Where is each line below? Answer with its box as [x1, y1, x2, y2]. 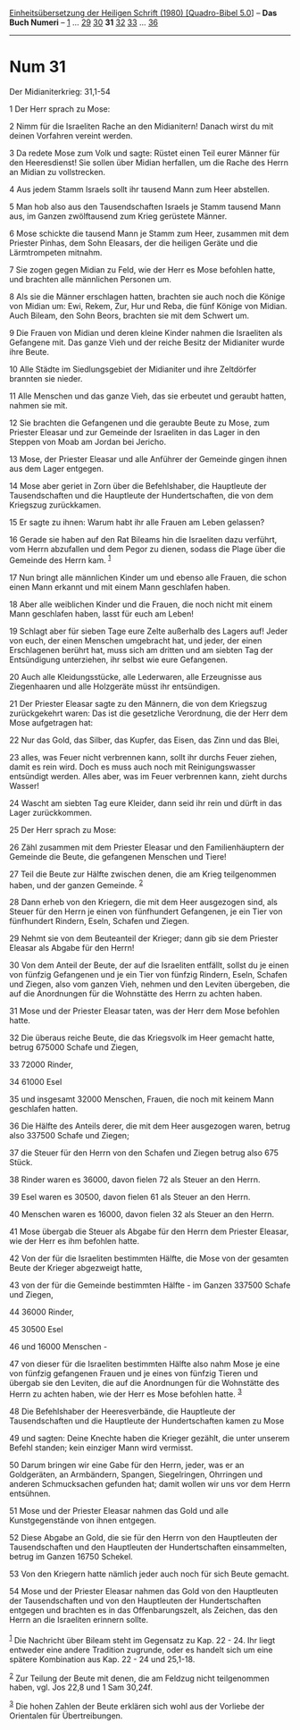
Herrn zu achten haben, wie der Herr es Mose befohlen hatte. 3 [9, 1387, 243, 1399]
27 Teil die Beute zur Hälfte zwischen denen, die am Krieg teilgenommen [9, 869, 277, 879]
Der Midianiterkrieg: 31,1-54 [9, 86, 111, 97]
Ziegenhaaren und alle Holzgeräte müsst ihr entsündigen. [9, 681, 221, 692]
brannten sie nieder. [9, 373, 83, 383]
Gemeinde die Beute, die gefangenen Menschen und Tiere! [9, 851, 227, 861]
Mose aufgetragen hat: [9, 717, 94, 727]
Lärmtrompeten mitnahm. [9, 247, 103, 257]
